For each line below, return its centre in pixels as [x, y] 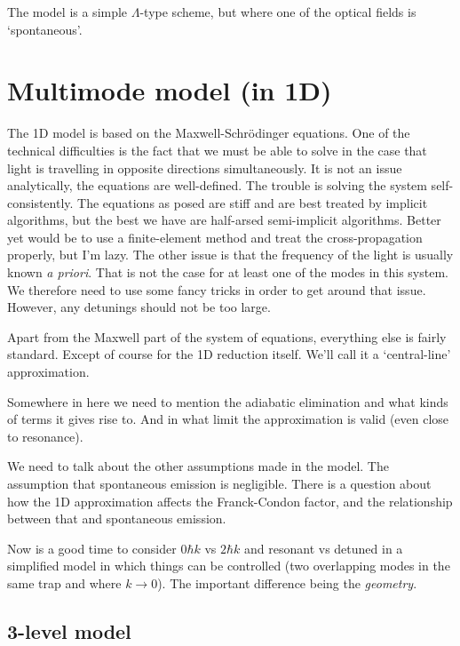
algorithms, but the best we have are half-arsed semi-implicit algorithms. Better [224, 220]
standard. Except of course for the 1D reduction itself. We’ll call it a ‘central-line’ [229, 354]
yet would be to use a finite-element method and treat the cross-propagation [215, 237]
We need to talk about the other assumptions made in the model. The [198, 466]
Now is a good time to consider [92, 548]
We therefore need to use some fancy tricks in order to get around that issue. [217, 289]
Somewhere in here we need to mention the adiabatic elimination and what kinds [228, 401]
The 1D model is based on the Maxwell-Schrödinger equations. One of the [209, 133]
